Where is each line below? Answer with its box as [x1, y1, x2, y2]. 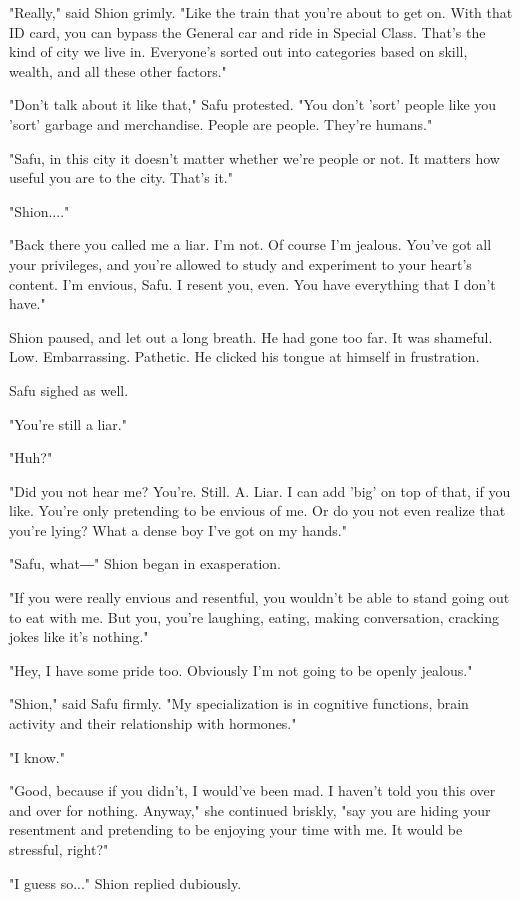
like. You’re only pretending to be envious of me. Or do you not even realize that [9, 500, 506, 521]
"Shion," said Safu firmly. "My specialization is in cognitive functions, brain [9, 693, 469, 714]
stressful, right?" [9, 839, 109, 859]
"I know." [9, 746, 65, 767]
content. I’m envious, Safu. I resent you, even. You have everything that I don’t [9, 273, 496, 294]
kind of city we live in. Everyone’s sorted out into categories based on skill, [9, 41, 468, 62]
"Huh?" [9, 447, 53, 468]
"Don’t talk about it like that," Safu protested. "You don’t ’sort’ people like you [9, 94, 497, 115]
